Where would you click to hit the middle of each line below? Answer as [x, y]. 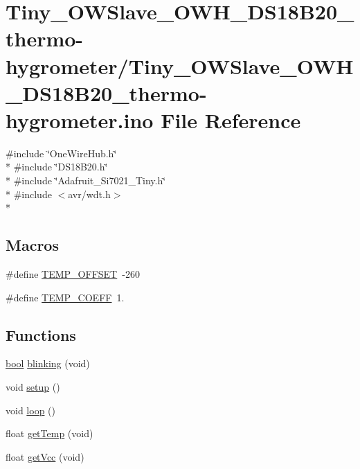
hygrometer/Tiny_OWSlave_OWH [180, 65]
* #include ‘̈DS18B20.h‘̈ [57, 167]
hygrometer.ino [80, 120]
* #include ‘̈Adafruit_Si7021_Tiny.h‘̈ [86, 180]
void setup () [33, 387]
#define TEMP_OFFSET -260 [73, 274]
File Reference [231, 120]
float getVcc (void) [45, 456]
